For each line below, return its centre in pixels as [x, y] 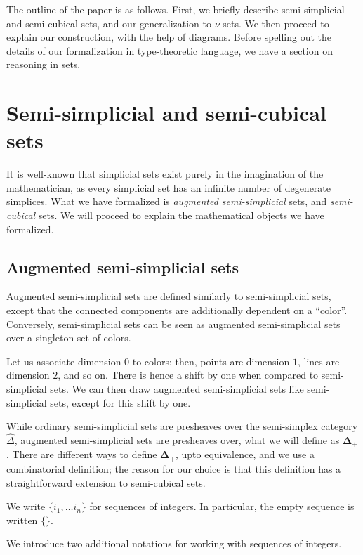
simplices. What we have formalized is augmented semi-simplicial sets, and [167, 201]
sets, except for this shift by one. [120, 402]
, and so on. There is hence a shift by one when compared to [188, 375]
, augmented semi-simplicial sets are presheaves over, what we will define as [177, 440]
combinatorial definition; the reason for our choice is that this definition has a [174, 468]
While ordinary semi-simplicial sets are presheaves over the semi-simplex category [182, 426]
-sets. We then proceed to [274, 23]
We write [26, 506]
